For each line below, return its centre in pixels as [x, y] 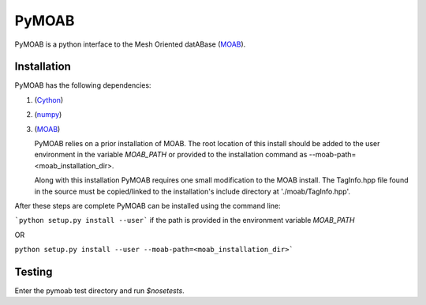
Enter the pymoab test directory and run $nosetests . [99, 291]
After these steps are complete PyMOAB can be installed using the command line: [148, 205]
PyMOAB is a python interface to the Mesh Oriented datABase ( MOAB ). [130, 44]
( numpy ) [48, 115]
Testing [34, 271]
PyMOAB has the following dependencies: [83, 85]
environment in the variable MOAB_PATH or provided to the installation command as [171, 155]
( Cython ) [49, 100]
